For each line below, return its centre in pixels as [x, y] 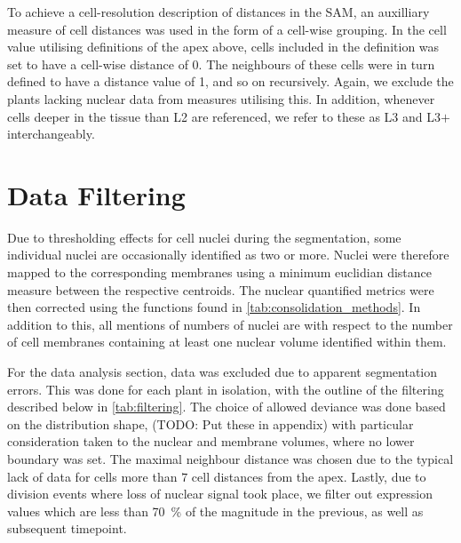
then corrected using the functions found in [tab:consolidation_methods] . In [214, 307]
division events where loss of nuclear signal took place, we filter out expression [220, 494]
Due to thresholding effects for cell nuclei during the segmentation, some [204, 237]
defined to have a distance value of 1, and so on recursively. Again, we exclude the [230, 81]
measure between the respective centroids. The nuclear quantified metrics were [221, 289]
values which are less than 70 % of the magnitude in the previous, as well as [215, 511]
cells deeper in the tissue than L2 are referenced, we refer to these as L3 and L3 [224, 116]
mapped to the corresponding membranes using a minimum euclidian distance [219, 272]
